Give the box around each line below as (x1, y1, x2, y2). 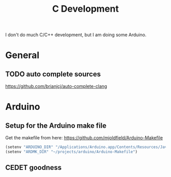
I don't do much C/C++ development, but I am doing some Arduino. (5, 32, 147, 38)
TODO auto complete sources (5, 70, 101, 78)
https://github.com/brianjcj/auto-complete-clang (5, 83, 107, 90)
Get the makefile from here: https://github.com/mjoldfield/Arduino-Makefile (5, 135, 163, 141)
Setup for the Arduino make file (5, 121, 107, 130)
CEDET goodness (5, 163, 62, 172)
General (5, 49, 40, 61)
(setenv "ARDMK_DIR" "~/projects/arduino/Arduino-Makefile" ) (5, 150, 138, 155)
